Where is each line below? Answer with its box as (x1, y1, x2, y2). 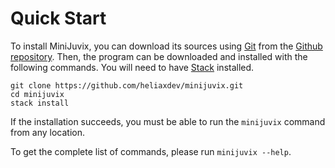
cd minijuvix (10, 89, 65, 99)
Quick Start (10, 7, 107, 30)
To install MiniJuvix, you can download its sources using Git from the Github (10, 40, 323, 52)
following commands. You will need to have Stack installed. (10, 61, 255, 73)
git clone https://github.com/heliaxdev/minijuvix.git (10, 80, 244, 91)
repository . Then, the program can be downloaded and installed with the (10, 50, 308, 62)
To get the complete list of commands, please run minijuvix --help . (10, 145, 292, 157)
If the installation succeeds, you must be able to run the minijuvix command (10, 115, 326, 127)
